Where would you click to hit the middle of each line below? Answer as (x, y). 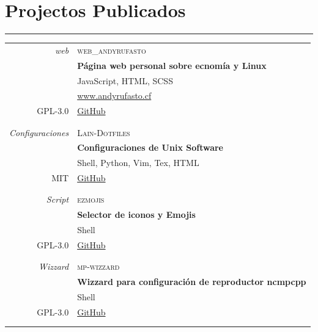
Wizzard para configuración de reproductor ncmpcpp (192, 282)
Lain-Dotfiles (104, 132)
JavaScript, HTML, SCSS (125, 80)
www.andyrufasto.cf (114, 96)
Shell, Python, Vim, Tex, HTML (138, 163)
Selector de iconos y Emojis (136, 215)
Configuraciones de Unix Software (150, 147)
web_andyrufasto (112, 50)
